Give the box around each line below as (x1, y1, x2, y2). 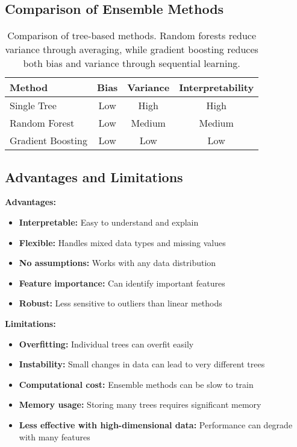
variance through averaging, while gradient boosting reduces (5, 42, 258, 57)
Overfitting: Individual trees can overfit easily (19, 337, 194, 350)
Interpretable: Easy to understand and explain (19, 216, 199, 228)
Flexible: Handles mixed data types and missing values (19, 236, 226, 249)
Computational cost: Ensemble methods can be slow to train (19, 378, 254, 390)
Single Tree (10, 98, 57, 113)
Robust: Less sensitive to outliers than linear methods (19, 297, 222, 309)
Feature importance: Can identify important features (19, 276, 225, 289)
